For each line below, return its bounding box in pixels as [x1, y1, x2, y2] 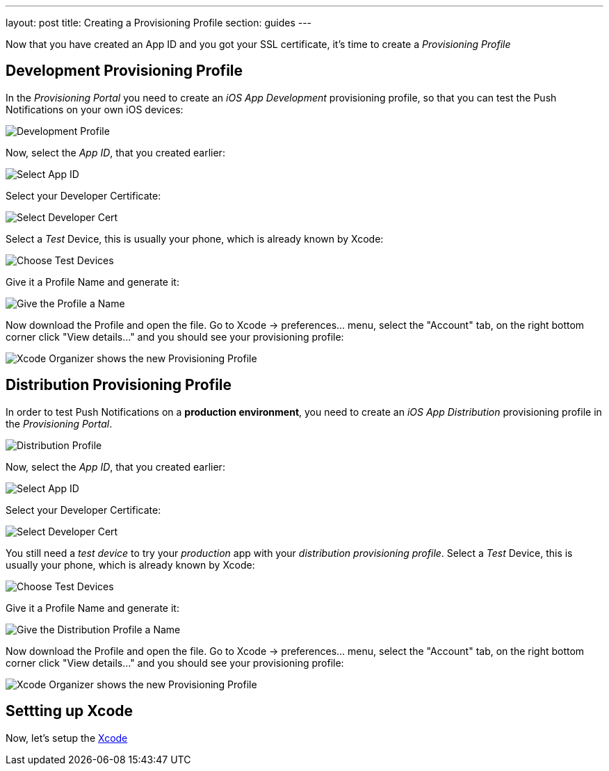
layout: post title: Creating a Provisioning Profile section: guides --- [6, 17, 312, 29]
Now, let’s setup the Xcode [6, 731, 128, 744]
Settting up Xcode [6, 702, 133, 720]
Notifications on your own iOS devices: [6, 103, 184, 115]
